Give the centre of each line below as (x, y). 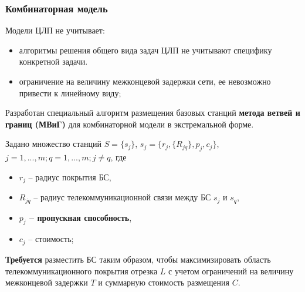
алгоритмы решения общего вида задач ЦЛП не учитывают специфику (145, 50)
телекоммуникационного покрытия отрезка (82, 271)
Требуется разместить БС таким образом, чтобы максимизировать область (138, 259)
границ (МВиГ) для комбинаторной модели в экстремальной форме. (130, 124)
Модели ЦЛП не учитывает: (55, 30)
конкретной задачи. (53, 61)
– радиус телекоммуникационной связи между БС (122, 197)
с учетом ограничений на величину (231, 271)
